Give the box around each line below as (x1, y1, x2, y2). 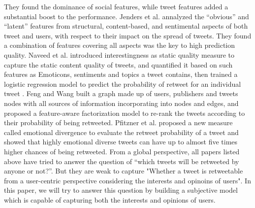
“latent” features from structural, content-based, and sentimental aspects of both (4, 21, 248, 31)
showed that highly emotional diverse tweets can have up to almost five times (4, 137, 238, 147)
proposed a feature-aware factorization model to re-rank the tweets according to (4, 107, 245, 118)
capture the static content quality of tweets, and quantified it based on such (4, 59, 233, 69)
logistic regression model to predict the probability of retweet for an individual (4, 78, 241, 89)
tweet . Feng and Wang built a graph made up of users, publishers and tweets (4, 88, 238, 99)
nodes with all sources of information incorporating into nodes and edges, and (4, 98, 239, 108)
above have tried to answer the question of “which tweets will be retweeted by (4, 156, 239, 166)
